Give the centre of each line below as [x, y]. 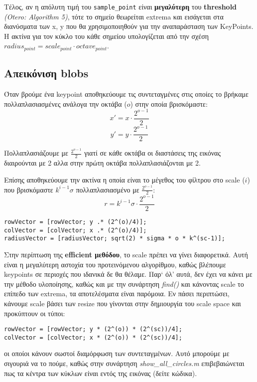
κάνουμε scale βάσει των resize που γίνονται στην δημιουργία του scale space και [123, 303]
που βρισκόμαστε [29, 189]
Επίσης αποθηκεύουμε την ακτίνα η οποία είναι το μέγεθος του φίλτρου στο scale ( [125, 179]
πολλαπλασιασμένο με [108, 189]
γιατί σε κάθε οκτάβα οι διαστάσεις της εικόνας [152, 153]
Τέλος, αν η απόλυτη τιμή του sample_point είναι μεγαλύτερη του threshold [121, 6]
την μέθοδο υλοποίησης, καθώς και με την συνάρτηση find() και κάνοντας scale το [124, 284]
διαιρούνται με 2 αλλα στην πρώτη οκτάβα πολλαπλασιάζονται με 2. [102, 163]
